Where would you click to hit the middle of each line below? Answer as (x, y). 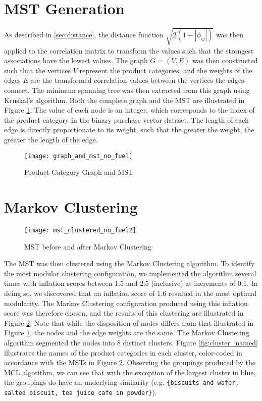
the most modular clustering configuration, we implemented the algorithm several (130, 273)
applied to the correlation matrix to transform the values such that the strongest (129, 50)
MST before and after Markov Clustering (88, 246)
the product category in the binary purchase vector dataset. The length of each (126, 119)
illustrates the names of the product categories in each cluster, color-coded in (123, 352)
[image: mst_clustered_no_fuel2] (80, 230)
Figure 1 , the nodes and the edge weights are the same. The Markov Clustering (127, 333)
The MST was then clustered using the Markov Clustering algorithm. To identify (129, 263)
